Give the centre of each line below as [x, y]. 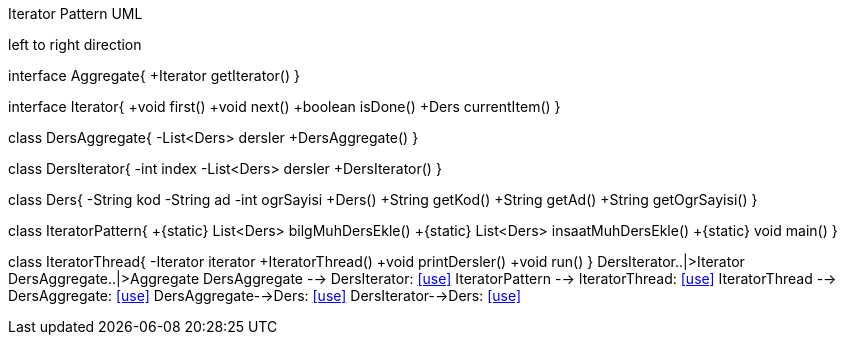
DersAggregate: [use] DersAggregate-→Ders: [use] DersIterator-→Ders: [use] [265, 295]
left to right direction [75, 44]
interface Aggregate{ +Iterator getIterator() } [154, 75]
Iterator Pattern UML [75, 13]
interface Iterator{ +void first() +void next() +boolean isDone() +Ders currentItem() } [284, 106]
